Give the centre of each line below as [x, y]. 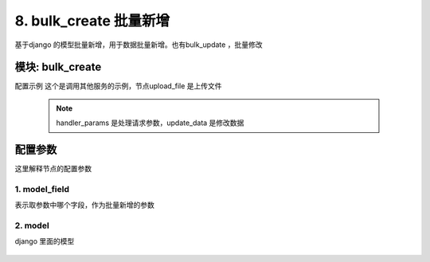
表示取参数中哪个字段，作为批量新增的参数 [84, 205]
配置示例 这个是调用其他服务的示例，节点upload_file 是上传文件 [118, 86]
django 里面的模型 [45, 241]
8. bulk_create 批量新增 [92, 21]
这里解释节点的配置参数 [53, 169]
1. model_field [42, 189]
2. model [32, 225]
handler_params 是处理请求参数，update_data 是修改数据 [150, 123]
